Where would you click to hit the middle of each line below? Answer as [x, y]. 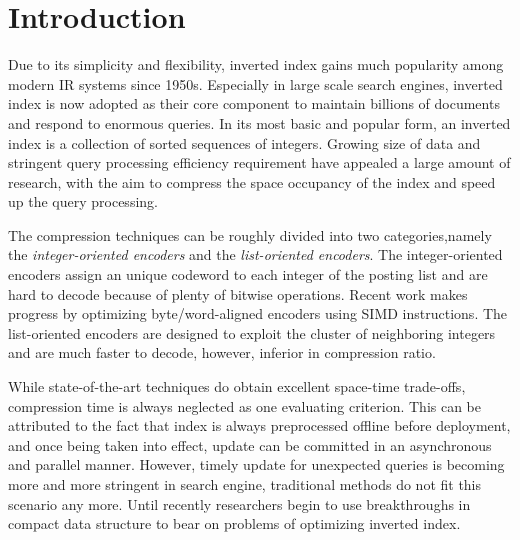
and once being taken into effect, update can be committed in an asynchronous [250, 444]
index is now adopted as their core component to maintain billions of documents [254, 103]
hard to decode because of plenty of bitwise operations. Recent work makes [238, 293]
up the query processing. [83, 201]
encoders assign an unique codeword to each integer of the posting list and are [248, 274]
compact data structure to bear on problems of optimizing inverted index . [234, 523]
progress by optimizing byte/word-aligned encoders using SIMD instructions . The [258, 313]
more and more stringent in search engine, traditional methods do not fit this [245, 484]
